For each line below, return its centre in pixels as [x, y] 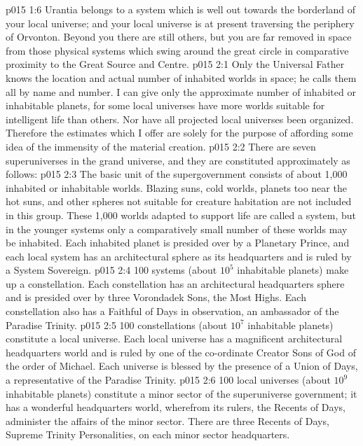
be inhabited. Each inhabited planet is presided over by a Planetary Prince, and [178, 243]
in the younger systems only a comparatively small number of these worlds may [177, 229]
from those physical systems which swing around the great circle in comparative [177, 50]
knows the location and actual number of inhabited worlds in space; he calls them [181, 77]
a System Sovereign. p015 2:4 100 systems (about [111, 270]
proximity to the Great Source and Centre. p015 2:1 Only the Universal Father [175, 64]
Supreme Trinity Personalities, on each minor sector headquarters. [148, 434]
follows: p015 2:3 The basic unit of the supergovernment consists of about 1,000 [177, 174]
